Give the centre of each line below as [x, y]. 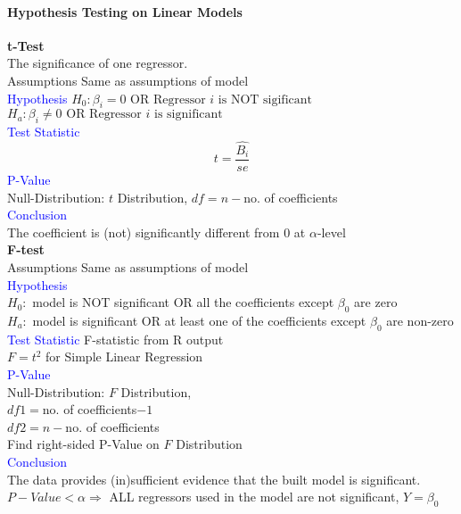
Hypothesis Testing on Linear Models [125, 11]
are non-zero [420, 320]
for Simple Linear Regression [124, 356]
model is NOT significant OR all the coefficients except [183, 302]
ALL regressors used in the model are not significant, [254, 497]
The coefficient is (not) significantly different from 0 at [156, 232]
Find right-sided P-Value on [83, 444]
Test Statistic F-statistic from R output [115, 339]
